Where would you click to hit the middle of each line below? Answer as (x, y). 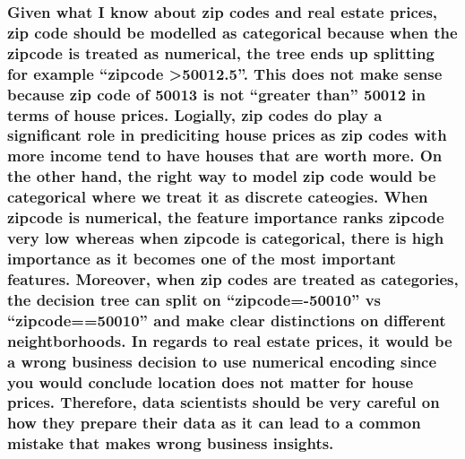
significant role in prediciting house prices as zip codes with (227, 135)
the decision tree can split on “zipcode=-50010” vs (194, 299)
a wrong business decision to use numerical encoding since (222, 361)
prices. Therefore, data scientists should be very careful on (224, 402)
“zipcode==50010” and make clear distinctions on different (227, 320)
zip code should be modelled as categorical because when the (232, 32)
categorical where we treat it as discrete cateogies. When (218, 197)
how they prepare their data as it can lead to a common (214, 423)
